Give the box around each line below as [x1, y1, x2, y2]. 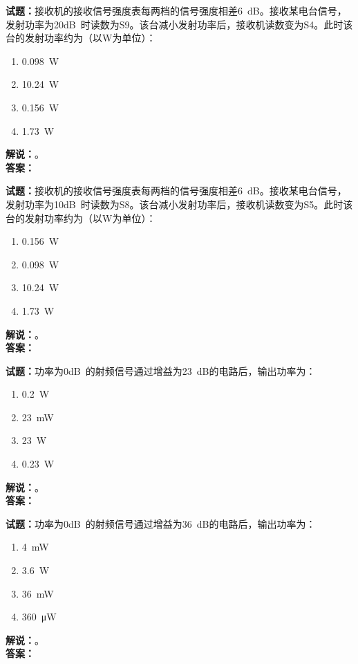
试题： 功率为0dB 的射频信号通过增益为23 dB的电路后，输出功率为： [6, 363, 316, 378]
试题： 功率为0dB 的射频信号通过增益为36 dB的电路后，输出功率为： [6, 516, 316, 531]
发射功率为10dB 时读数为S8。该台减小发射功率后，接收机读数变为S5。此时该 [6, 196, 353, 211]
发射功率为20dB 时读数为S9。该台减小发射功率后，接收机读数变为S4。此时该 [6, 17, 353, 31]
